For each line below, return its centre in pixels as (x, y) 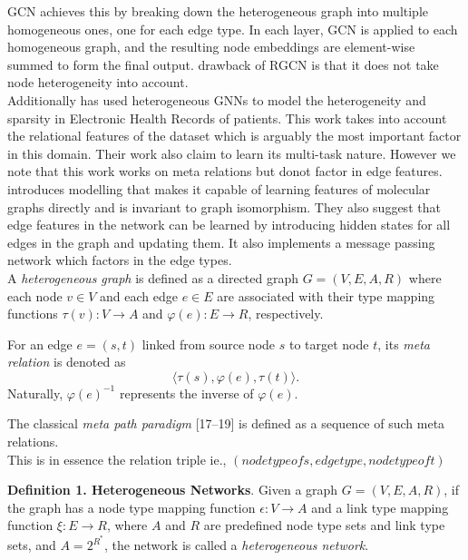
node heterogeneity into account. (98, 82)
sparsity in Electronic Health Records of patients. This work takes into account (227, 118)
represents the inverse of (186, 393)
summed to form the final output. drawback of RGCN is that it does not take (223, 64)
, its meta (404, 344)
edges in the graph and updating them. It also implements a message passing (221, 242)
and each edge (139, 295)
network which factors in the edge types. (120, 260)
